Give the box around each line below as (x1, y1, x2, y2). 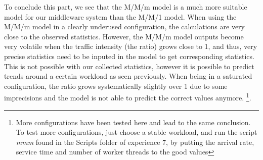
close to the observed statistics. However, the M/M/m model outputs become (4, 31, 244, 41)
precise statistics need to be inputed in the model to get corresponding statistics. (4, 50, 254, 61)
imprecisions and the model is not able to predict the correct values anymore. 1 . (4, 91, 251, 102)
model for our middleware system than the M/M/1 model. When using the (4, 11, 237, 22)
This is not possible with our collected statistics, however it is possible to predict (4, 61, 254, 71)
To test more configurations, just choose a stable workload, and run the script (16, 127, 257, 137)
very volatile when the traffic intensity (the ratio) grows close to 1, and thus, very (4, 41, 257, 51)
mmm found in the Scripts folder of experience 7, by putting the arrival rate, (16, 136, 254, 147)
